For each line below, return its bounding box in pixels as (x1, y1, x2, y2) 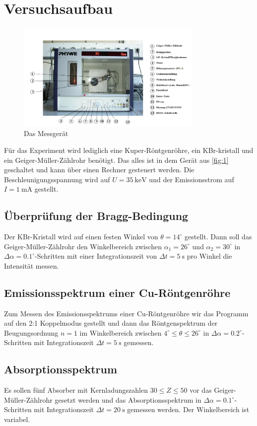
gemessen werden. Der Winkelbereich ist (127, 404, 250, 415)
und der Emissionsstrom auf (149, 174, 234, 184)
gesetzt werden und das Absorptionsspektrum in (55, 394, 201, 405)
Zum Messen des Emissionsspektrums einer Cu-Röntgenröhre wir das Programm (4, 308, 249, 318)
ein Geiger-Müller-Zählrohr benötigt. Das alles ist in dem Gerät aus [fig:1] (4, 154, 229, 165)
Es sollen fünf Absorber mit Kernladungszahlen (4, 385, 148, 395)
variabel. (4, 414, 30, 425)
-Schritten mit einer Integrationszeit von (35, 251, 157, 261)
